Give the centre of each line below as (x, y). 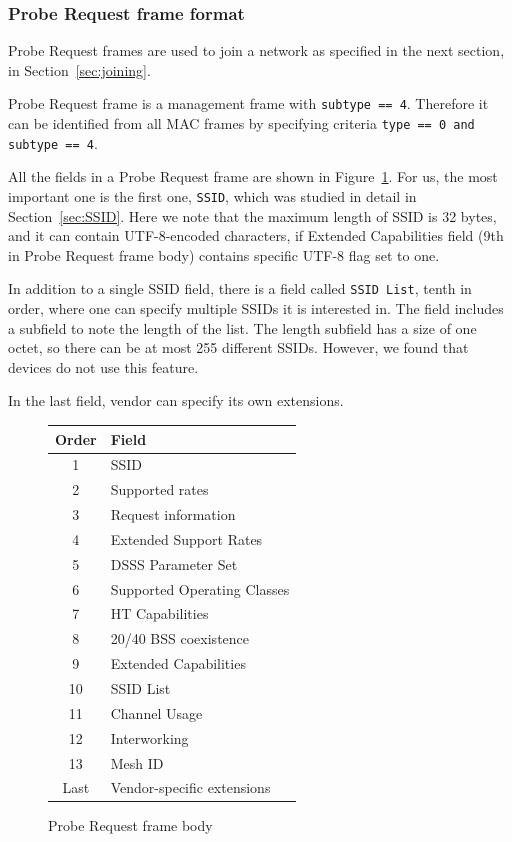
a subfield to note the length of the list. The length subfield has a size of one (242, 327)
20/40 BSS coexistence (180, 638)
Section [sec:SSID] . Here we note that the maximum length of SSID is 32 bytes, (252, 215)
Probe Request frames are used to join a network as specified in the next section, (256, 50)
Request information (173, 514)
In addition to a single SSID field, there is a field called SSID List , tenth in (240, 288)
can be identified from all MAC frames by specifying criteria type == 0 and (241, 123)
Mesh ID (137, 762)
